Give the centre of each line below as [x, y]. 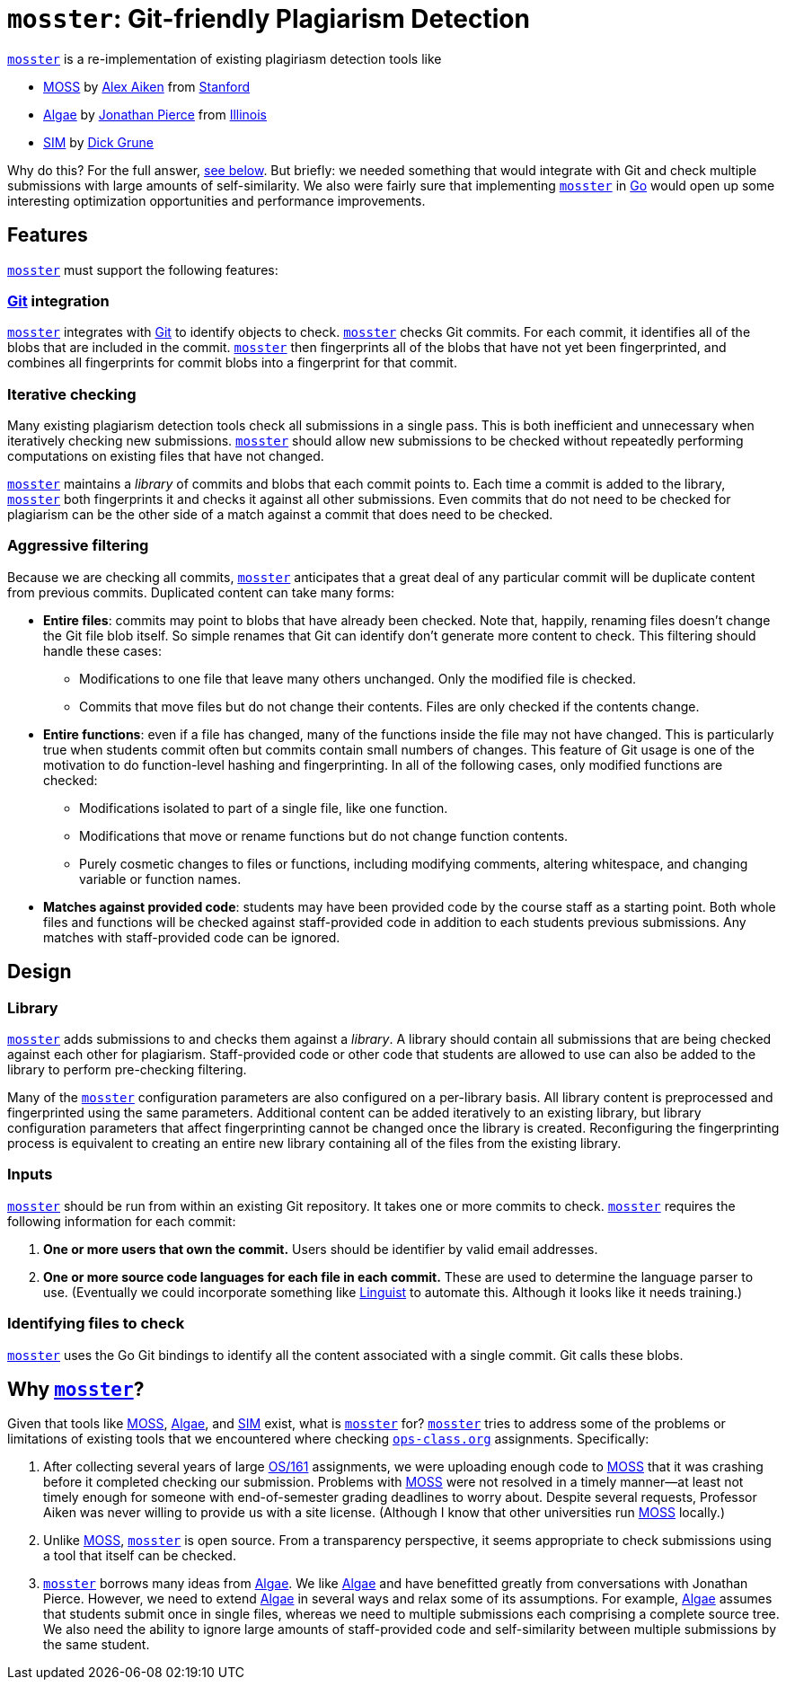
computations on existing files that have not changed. [166, 456]
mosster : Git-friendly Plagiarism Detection [269, 19]
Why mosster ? [76, 1389]
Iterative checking [72, 394]
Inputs [30, 1175]
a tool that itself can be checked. [140, 1556]
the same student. [97, 1645]
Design [40, 972]
